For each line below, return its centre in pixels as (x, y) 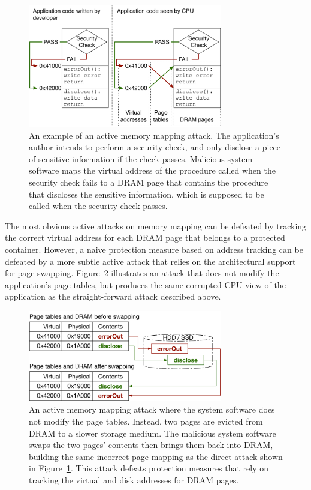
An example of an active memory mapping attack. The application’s (154, 135)
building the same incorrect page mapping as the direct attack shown (156, 456)
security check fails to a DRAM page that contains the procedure (149, 182)
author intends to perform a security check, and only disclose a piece (155, 147)
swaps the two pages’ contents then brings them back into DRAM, (151, 445)
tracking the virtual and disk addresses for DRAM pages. (134, 479)
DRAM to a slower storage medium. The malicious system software (153, 433)
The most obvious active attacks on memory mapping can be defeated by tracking (156, 225)
